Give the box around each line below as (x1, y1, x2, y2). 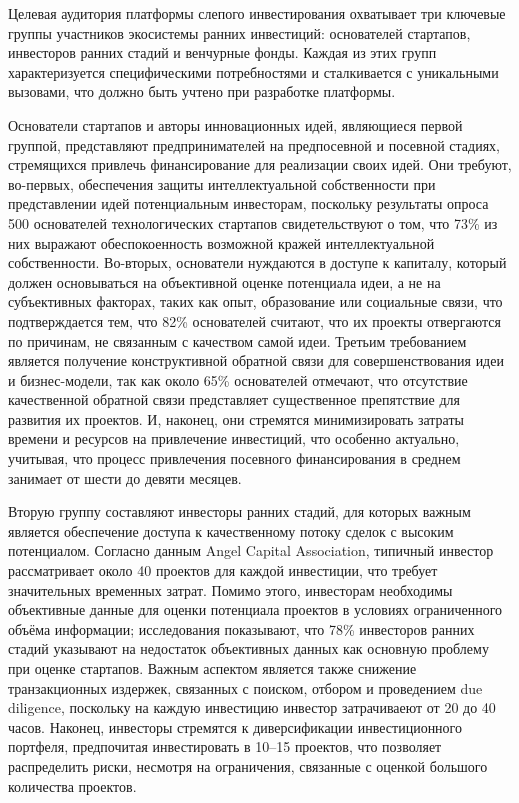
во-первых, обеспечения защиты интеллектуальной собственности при (8, 173, 436, 194)
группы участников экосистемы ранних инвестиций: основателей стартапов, (8, 22, 471, 43)
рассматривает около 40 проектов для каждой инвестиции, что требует (8, 560, 438, 581)
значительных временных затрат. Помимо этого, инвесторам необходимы (8, 579, 453, 600)
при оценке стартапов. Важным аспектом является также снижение (8, 658, 417, 678)
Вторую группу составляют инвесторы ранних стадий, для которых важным (8, 501, 471, 522)
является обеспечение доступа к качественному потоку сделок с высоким (8, 520, 454, 541)
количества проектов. (8, 775, 137, 796)
